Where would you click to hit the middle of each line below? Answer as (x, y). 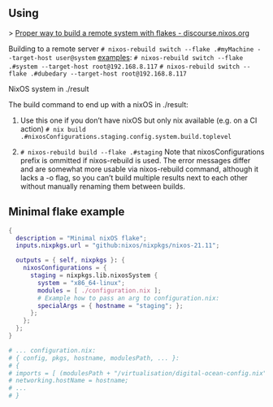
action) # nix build (53, 128)
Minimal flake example (67, 212)
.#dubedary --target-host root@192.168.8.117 (108, 74)
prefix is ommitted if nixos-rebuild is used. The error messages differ (135, 160)
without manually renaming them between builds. (102, 186)
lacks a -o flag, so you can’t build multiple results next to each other (134, 177)
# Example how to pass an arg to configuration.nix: (129, 298)
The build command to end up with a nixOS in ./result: (98, 104)
